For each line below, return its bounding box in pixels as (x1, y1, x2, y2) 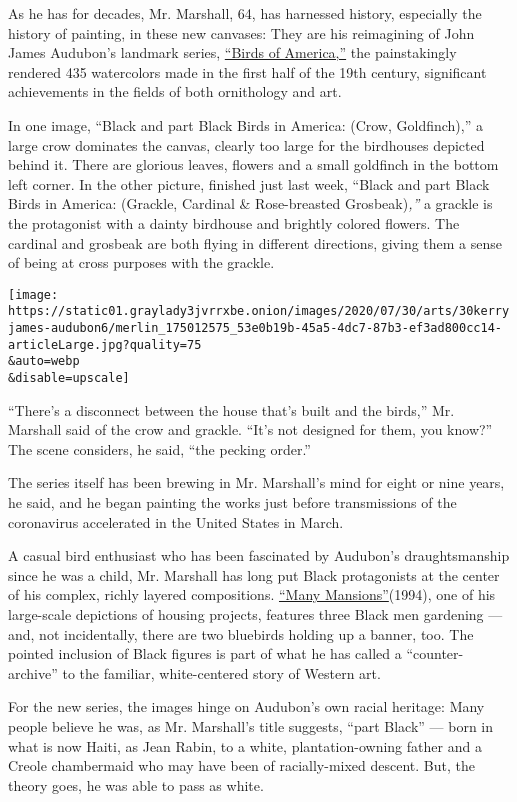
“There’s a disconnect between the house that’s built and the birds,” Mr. (8, 399, 455, 420)
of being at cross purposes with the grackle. (8, 252, 275, 273)
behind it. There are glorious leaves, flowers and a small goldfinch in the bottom (8, 154, 499, 175)
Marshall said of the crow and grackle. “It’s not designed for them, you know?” (8, 419, 493, 440)
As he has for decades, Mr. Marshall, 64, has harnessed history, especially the (8, 3, 482, 23)
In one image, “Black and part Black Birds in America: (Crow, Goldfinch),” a (8, 114, 483, 135)
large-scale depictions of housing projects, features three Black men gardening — (8, 604, 503, 624)
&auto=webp (8, 354, 80, 369)
